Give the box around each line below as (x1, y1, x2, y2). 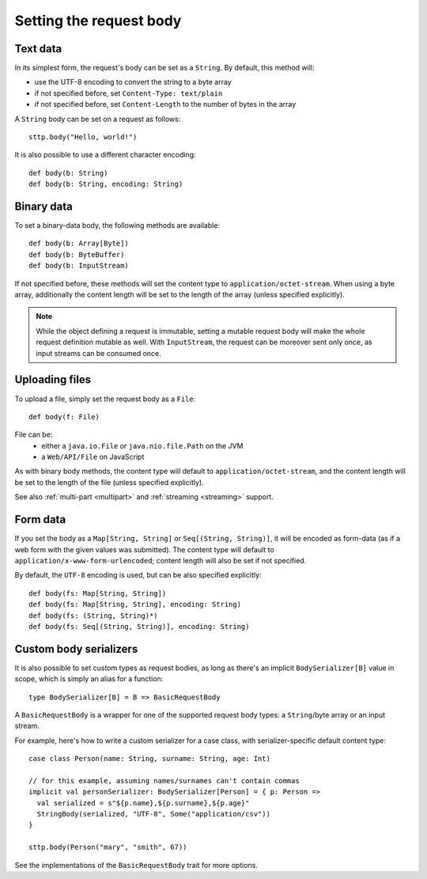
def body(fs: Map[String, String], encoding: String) (28, 600, 241, 609)
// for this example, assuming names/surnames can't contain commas (28, 776, 300, 785)
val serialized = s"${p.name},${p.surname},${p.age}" (36, 798, 250, 807)
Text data (14, 42, 62, 55)
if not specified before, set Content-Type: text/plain (34, 88, 223, 98)
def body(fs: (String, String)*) (28, 611, 158, 620)
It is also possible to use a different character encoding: (14, 150, 196, 160)
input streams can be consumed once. (36, 348, 161, 358)
